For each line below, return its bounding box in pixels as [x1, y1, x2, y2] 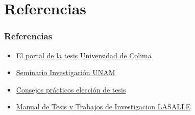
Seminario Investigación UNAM [16, 67, 115, 78]
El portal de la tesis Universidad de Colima [16, 50, 152, 60]
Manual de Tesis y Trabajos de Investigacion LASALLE [16, 101, 191, 112]
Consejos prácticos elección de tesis [16, 84, 126, 95]
